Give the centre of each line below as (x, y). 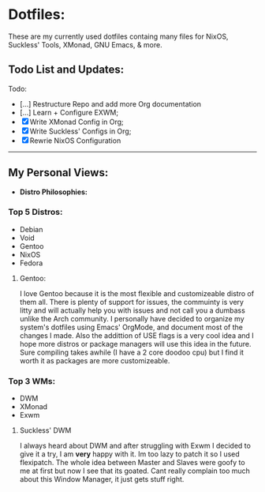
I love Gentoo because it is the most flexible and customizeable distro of (137, 293)
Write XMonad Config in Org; (77, 122)
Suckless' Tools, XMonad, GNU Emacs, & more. (86, 44)
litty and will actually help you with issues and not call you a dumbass (132, 310)
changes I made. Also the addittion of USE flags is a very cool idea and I (136, 335)
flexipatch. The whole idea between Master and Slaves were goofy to (132, 463)
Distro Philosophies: (54, 192)
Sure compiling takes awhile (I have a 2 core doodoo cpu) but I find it (132, 352)
